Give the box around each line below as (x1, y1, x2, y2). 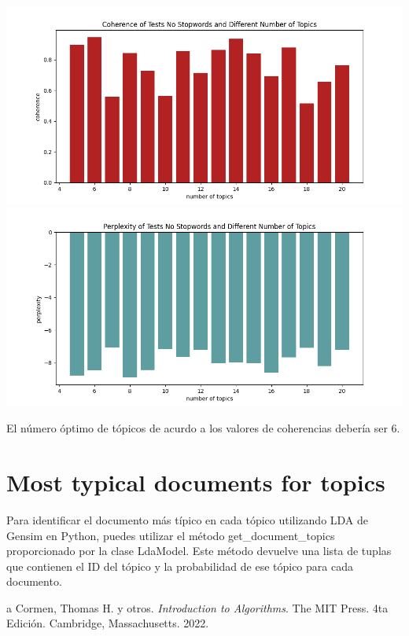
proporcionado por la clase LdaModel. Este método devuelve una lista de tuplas (6, 542, 392, 559)
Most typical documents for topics (6, 465, 385, 498)
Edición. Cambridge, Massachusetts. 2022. (6, 615, 209, 631)
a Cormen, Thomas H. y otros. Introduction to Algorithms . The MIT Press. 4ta (6, 599, 389, 616)
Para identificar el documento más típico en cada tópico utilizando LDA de (6, 511, 369, 528)
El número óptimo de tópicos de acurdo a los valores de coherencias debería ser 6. (6, 420, 400, 436)
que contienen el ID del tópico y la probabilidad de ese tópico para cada (6, 557, 353, 574)
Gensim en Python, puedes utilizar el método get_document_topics (6, 527, 335, 543)
